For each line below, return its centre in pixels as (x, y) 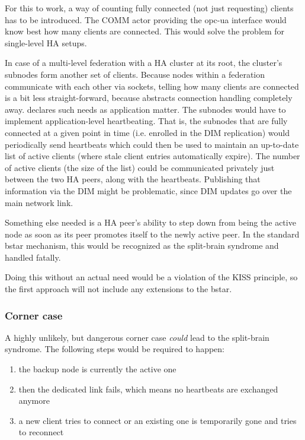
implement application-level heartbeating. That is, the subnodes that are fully (146, 121)
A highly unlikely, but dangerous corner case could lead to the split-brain (137, 337)
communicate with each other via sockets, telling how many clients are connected (152, 86)
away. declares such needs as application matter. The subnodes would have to (145, 109)
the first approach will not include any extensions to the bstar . (118, 289)
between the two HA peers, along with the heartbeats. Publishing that (133, 179)
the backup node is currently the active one (97, 369)
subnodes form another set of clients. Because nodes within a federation (135, 74)
